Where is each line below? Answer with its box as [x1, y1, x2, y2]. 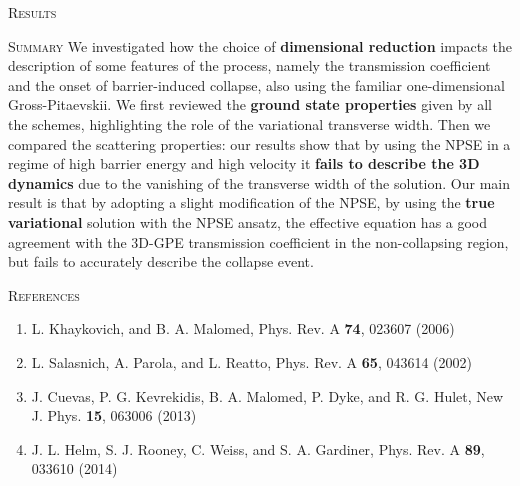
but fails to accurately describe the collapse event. [8, 251, 314, 272]
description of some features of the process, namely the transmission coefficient [8, 55, 491, 76]
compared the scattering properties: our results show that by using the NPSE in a [8, 133, 511, 154]
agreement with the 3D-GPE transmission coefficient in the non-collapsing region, [8, 231, 509, 252]
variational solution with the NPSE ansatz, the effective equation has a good [8, 211, 488, 232]
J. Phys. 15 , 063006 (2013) [31, 405, 197, 426]
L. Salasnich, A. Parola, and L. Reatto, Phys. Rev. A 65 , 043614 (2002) [31, 351, 472, 372]
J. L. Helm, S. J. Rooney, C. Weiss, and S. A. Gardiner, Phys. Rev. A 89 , [31, 438, 485, 459]
